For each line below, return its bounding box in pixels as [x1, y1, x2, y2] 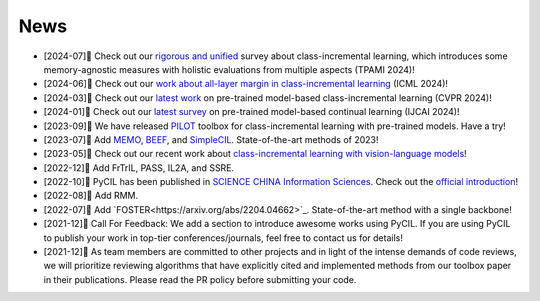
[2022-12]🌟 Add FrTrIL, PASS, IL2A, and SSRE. [43, 161, 235, 174]
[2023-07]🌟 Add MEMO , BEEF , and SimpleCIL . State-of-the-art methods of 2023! [43, 133, 379, 145]
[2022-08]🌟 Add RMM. [43, 190, 139, 202]
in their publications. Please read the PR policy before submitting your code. [43, 273, 357, 285]
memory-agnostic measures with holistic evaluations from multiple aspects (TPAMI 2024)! [43, 63, 415, 75]
